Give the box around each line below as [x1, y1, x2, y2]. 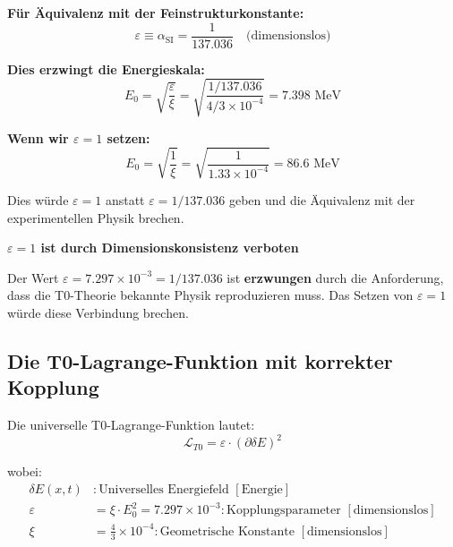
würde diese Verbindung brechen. [7, 303, 189, 321]
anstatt [105, 190, 145, 209]
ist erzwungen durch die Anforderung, [226, 268, 444, 286]
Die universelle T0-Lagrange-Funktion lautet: [7, 415, 255, 434]
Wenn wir [7, 128, 69, 147]
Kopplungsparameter [226, 504, 341, 517]
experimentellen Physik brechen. [7, 208, 184, 226]
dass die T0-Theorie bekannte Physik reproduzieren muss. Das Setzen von [7, 286, 414, 304]
